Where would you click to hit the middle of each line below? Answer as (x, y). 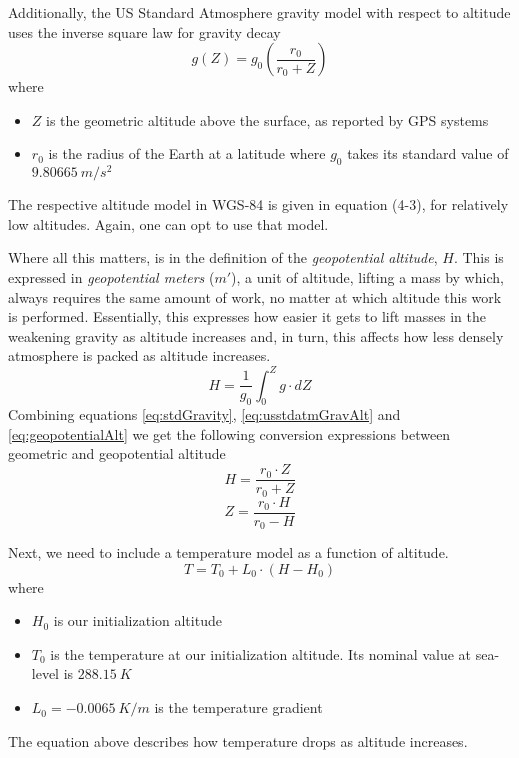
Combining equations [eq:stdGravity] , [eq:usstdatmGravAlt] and (204, 414)
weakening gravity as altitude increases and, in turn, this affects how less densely (256, 335)
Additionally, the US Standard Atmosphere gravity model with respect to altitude (259, 12)
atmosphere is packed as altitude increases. (139, 355)
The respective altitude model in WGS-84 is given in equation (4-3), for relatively (258, 204)
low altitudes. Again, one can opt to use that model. (168, 223)
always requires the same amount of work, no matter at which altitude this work (255, 296)
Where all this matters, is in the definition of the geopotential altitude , (223, 257)
